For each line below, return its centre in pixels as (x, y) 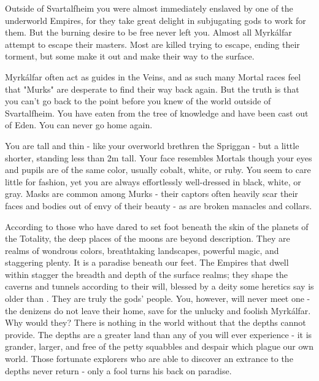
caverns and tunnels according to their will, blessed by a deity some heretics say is (159, 286)
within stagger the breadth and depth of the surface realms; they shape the (146, 274)
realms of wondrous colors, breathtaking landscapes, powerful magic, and (142, 250)
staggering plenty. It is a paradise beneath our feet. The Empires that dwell (147, 262)
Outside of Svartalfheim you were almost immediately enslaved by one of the (149, 8)
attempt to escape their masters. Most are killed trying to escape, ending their (152, 44)
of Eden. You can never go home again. (79, 125)
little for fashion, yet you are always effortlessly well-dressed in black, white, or (153, 181)
